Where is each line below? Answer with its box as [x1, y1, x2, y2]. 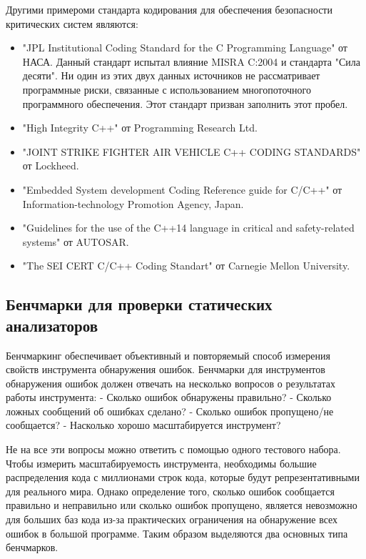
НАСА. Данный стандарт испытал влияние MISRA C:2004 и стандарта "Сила [22, 54, 360, 69]
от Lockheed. [22, 158, 79, 173]
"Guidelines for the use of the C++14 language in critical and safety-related [22, 220, 355, 235]
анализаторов [6, 314, 98, 336]
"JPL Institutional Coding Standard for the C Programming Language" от [22, 40, 347, 55]
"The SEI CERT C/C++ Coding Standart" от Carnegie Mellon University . [22, 258, 350, 273]
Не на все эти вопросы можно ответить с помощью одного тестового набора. [6, 442, 341, 457]
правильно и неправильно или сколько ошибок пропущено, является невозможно [6, 498, 357, 513]
